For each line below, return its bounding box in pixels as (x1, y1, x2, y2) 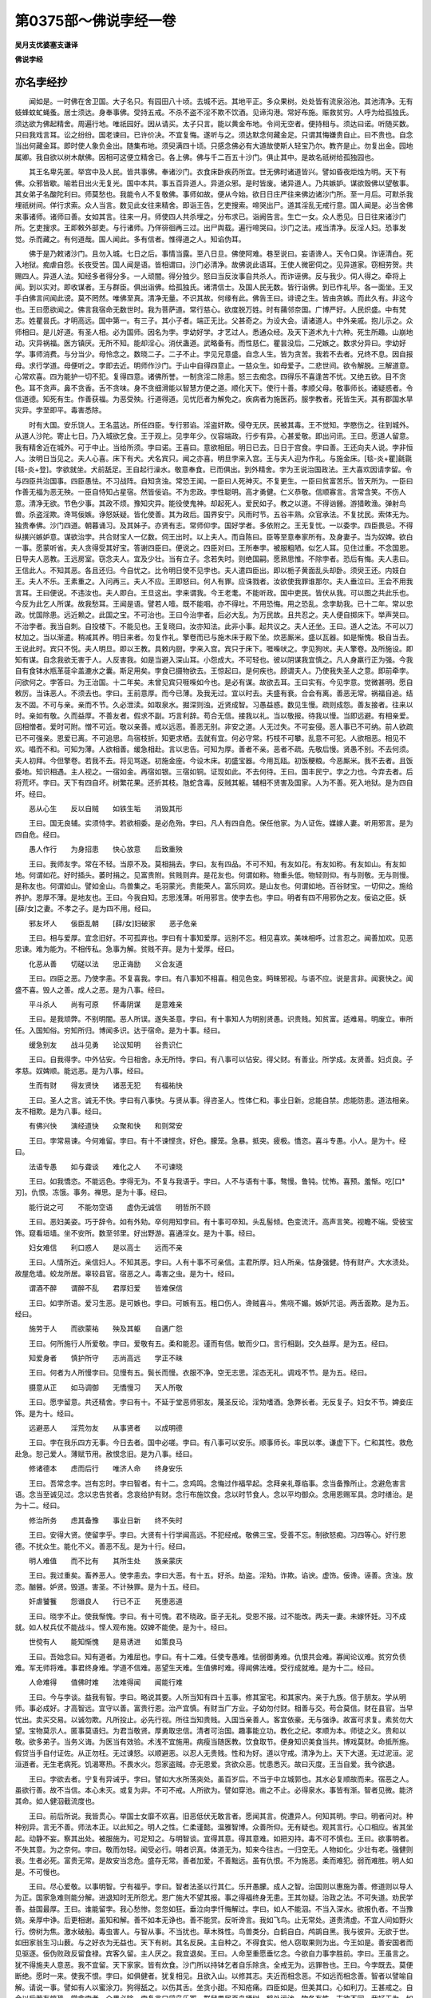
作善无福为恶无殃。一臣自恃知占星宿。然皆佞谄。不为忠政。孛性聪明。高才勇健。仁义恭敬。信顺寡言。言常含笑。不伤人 (14, 488, 406, 497)
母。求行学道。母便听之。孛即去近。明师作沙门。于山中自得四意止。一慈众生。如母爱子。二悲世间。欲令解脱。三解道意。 (14, 360, 413, 370)
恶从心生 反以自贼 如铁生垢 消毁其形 (28, 804, 183, 814)
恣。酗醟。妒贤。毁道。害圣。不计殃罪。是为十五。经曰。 (14, 1582, 204, 1591)
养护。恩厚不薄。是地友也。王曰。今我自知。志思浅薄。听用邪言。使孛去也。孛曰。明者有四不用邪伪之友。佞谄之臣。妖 (14, 892, 406, 902)
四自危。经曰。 (14, 830, 64, 839)
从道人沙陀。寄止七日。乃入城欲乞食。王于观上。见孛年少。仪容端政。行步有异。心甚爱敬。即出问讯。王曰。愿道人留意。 (14, 432, 413, 441)
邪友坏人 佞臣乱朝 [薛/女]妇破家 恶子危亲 (28, 918, 198, 928)
